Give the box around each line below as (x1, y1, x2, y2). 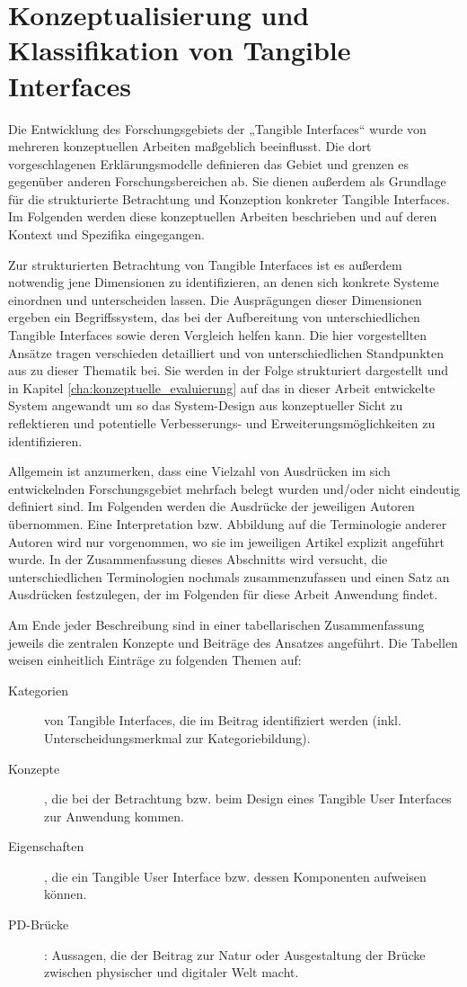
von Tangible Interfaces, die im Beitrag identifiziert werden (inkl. (44, 711, 401, 730)
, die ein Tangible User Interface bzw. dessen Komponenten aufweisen (44, 866, 427, 885)
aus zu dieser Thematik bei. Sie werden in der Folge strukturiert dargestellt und (8, 361, 449, 380)
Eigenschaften (8, 837, 84, 856)
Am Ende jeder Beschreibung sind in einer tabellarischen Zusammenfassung (8, 615, 425, 633)
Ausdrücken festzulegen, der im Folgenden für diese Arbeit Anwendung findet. (8, 585, 438, 604)
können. (44, 884, 87, 903)
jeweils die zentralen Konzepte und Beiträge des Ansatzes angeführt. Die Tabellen (8, 633, 458, 651)
